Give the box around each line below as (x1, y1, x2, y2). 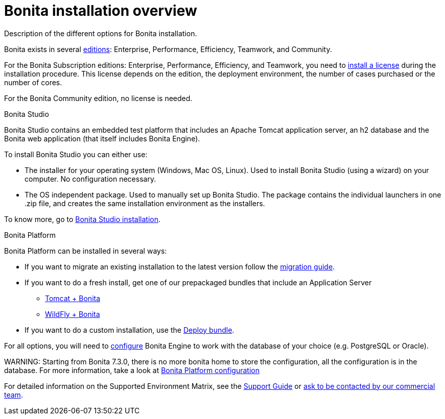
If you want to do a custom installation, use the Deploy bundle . (25, 325, 235, 334)
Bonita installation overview (4, 2, 197, 19)
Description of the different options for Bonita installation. (4, 29, 197, 38)
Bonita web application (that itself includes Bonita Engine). (4, 134, 200, 143)
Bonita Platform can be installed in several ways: (4, 246, 167, 255)
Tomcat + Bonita (45, 293, 101, 303)
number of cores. (4, 78, 62, 87)
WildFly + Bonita (45, 309, 100, 318)
